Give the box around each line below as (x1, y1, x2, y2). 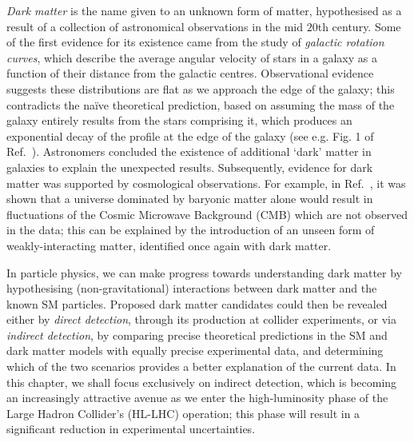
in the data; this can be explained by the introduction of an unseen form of (6, 221, 375, 238)
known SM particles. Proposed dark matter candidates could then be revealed (6, 295, 388, 312)
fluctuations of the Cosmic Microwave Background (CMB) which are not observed (6, 205, 408, 222)
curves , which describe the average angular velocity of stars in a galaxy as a (6, 49, 377, 66)
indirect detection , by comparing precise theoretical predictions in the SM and (6, 326, 388, 343)
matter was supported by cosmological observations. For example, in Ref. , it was (6, 174, 406, 191)
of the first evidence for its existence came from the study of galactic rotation (6, 34, 384, 50)
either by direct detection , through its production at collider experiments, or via (6, 311, 397, 328)
